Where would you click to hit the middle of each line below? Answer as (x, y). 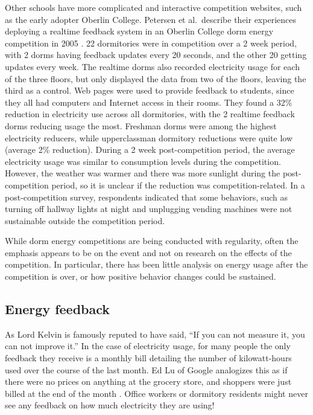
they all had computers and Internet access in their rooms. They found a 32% (149, 102)
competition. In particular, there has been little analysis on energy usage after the (156, 264)
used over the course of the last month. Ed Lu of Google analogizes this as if (146, 369)
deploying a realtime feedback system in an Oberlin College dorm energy (139, 31)
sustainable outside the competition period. (85, 220)
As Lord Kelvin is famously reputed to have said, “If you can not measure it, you (155, 334)
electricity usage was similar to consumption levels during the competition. (143, 161)
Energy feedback (58, 309)
